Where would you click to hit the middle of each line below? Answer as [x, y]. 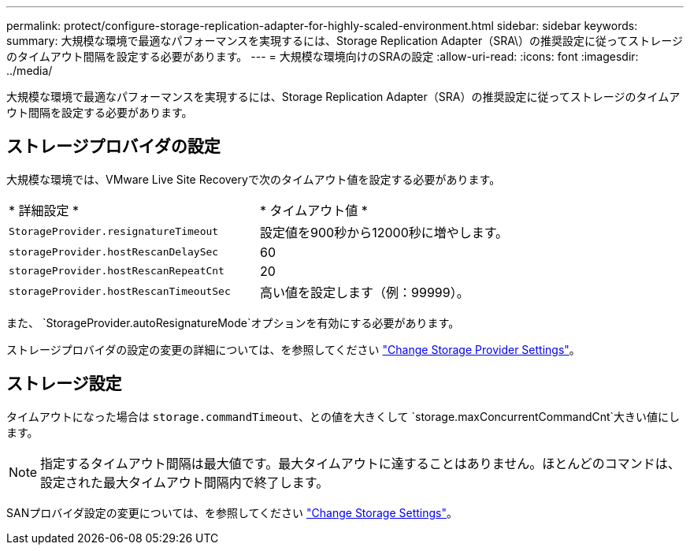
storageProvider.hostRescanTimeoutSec [120, 292]
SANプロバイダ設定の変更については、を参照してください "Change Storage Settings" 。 [232, 512]
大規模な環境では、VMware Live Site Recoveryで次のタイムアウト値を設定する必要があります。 [254, 179]
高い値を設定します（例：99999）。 [365, 292]
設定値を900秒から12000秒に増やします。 [384, 232]
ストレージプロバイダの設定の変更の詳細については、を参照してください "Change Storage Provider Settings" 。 [293, 349]
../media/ [30, 71]
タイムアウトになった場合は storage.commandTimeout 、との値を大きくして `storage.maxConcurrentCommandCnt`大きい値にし [343, 416]
